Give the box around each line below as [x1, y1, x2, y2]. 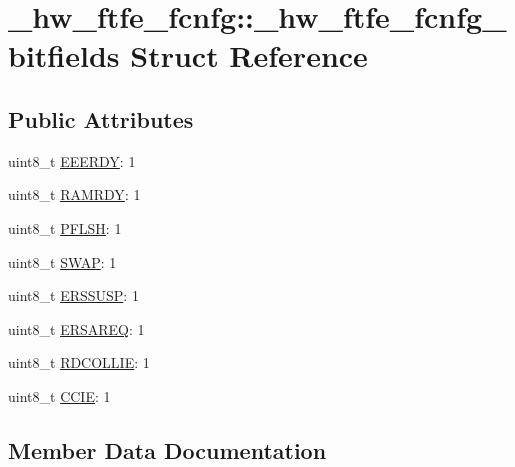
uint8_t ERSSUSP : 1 [8, 285, 139, 306]
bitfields [8, 35, 120, 76]
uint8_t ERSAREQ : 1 [8, 318, 145, 339]
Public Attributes [8, 103, 194, 134]
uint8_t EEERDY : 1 [8, 150, 136, 171]
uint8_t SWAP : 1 [8, 251, 117, 272]
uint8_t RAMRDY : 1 [8, 184, 141, 205]
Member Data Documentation [8, 434, 327, 465]
